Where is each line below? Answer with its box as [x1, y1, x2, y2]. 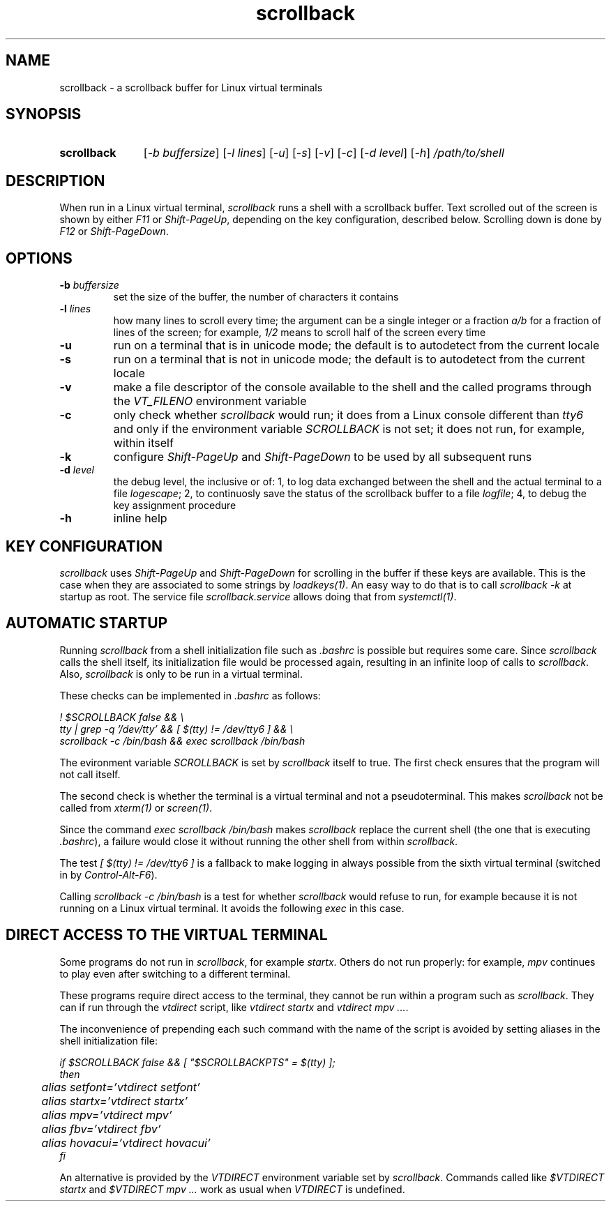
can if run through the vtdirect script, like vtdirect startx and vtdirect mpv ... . [59, 1001, 409, 1013]
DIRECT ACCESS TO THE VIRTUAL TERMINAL [6, 926, 328, 944]
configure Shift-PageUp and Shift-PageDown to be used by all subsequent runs [113, 450, 532, 464]
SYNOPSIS [6, 105, 82, 123]
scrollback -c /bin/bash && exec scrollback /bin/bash [59, 734, 305, 747]
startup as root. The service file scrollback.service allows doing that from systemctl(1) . [59, 590, 457, 602]
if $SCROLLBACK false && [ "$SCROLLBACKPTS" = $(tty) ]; [59, 1056, 335, 1068]
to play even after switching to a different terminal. [59, 967, 291, 980]
